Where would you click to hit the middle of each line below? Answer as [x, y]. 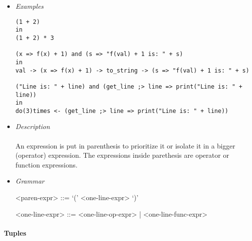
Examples [29, 6]
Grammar [30, 181]
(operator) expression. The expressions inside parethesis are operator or [122, 155]
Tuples [15, 232]
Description [33, 126]
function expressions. [46, 164]
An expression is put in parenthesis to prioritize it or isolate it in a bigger [125, 145]
